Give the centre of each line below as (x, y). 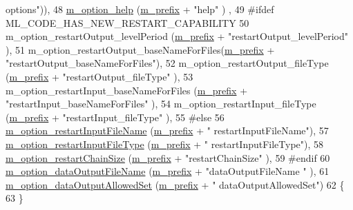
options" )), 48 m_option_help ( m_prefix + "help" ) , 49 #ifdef (140, 9)
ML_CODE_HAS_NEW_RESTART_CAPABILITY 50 (127, 22)
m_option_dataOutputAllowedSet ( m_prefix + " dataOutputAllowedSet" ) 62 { (175, 184)
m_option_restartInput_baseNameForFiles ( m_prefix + (127, 90)
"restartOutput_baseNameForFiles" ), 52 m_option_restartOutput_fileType (167, 63)
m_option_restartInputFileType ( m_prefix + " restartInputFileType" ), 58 (165, 144)
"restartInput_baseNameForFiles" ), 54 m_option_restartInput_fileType (161, 104)
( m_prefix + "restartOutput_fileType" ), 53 (99, 76)
